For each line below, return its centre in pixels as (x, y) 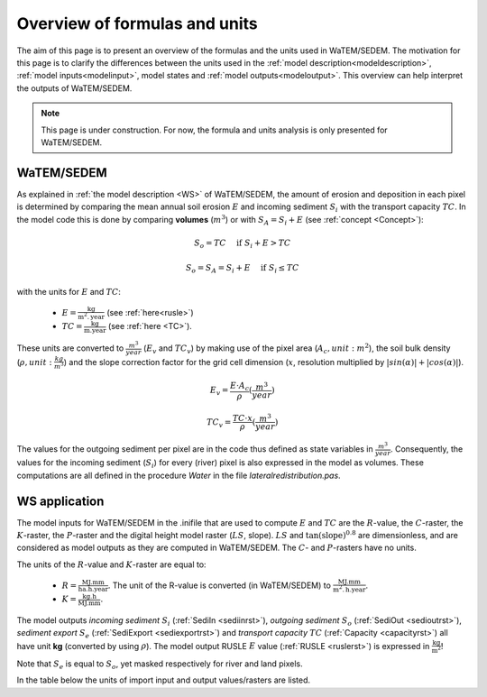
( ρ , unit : (34, 362)
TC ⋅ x (242, 418)
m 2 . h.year (349, 589)
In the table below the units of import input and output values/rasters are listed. (164, 680)
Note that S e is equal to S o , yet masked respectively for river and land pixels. (160, 665)
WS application (60, 501)
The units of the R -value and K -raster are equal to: (111, 564)
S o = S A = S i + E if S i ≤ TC (242, 269)
